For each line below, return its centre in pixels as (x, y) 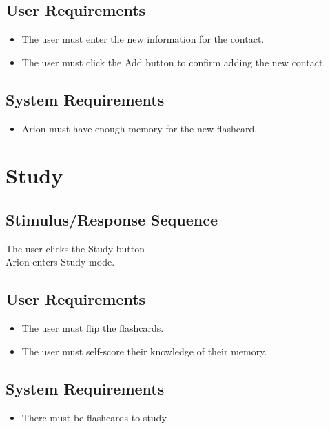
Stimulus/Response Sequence (112, 219)
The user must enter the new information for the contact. (143, 39)
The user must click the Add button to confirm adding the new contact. (174, 62)
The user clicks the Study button (75, 248)
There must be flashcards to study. (95, 417)
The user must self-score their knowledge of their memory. (144, 351)
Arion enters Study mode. (60, 262)
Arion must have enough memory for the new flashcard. (140, 128)
